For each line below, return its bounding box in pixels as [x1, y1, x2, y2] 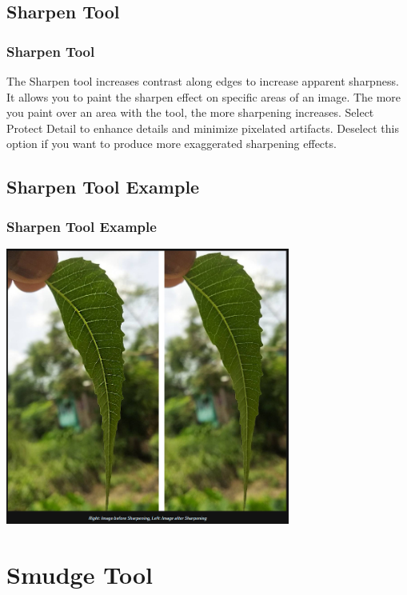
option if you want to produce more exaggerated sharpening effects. [6, 135, 337, 152]
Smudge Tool [6, 557, 153, 590]
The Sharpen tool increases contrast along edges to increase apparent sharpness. [6, 73, 399, 89]
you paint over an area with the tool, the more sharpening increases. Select [6, 104, 374, 121]
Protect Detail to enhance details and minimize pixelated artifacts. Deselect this [6, 119, 399, 136]
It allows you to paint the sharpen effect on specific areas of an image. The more [6, 88, 401, 105]
